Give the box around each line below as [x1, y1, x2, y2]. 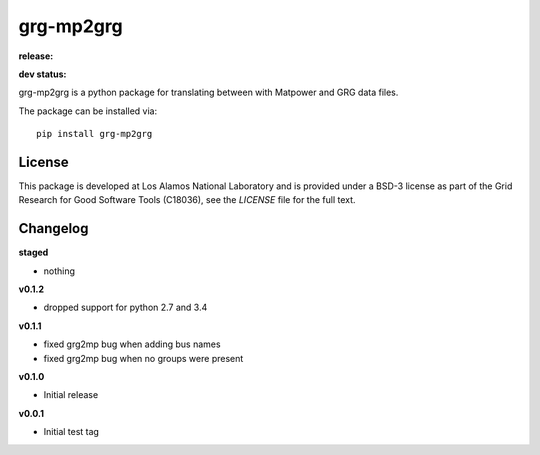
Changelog [18, 220, 89, 237]
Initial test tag [43, 426, 100, 438]
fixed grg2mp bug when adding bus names [43, 338, 221, 350]
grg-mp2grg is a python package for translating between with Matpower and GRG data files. [18, 86, 399, 99]
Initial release [43, 389, 99, 401]
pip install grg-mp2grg [36, 128, 153, 140]
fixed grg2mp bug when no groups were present [43, 352, 244, 364]
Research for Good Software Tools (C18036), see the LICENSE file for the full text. [18, 194, 356, 206]
